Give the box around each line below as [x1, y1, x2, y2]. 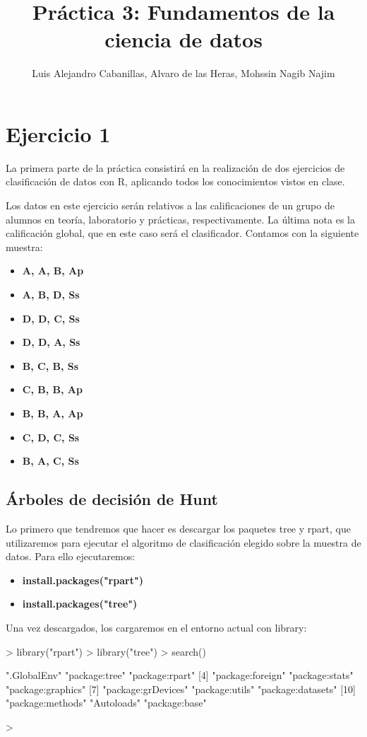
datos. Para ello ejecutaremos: [6, 549, 136, 564]
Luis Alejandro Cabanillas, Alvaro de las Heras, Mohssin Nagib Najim [32, 66, 335, 81]
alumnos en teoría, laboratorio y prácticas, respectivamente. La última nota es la [6, 211, 355, 226]
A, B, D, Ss [22, 287, 80, 301]
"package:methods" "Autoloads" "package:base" [6, 695, 207, 710]
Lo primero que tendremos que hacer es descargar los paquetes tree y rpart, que [6, 521, 351, 535]
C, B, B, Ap [22, 382, 83, 397]
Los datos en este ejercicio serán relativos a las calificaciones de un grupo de [6, 198, 335, 213]
